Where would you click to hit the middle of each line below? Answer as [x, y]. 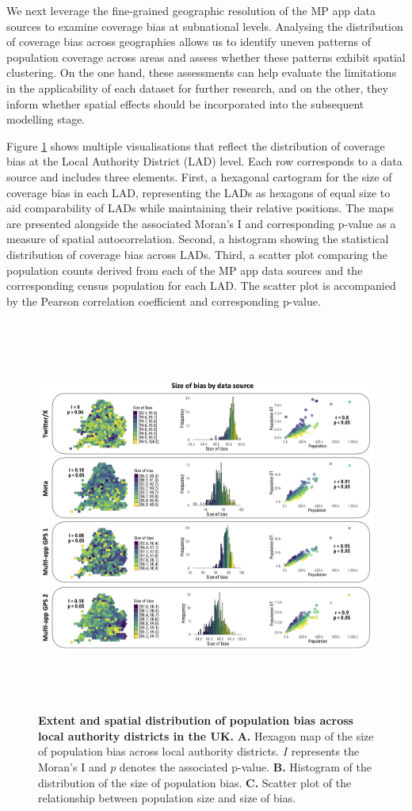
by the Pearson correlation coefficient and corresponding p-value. [164, 301]
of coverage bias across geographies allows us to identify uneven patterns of [189, 42]
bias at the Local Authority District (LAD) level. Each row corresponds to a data [204, 161]
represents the [325, 751]
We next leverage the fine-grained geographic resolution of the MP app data [191, 10]
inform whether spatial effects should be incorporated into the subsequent [185, 103]
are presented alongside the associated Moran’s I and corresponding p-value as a [201, 223]
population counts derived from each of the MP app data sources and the [185, 270]
